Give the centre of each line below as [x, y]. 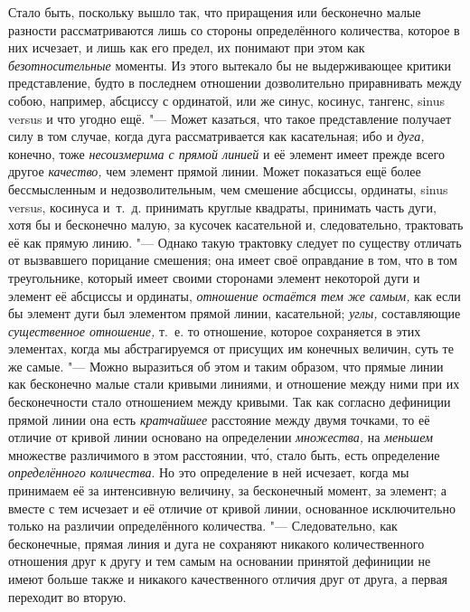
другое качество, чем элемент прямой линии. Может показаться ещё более [215, 171]
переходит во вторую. [67, 596]
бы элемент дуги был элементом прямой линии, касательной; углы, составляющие [235, 313]
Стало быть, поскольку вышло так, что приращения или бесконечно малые [215, 12]
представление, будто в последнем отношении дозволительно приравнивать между [235, 83]
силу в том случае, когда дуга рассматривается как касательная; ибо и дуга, [216, 136]
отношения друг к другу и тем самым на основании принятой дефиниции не [220, 561]
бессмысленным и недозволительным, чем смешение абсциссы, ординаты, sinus [228, 188]
